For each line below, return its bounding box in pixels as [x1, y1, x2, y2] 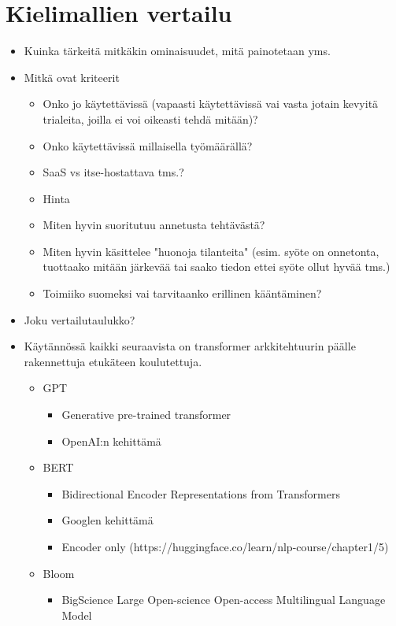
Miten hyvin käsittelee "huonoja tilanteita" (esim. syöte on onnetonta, [43, 243, 379, 259]
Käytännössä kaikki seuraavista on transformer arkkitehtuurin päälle [24, 338, 356, 354]
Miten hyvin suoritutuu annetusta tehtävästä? [43, 217, 265, 233]
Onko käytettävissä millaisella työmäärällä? [43, 137, 253, 154]
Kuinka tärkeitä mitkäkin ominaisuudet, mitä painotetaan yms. [24, 43, 331, 59]
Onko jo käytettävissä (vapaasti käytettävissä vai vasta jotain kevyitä [43, 95, 379, 112]
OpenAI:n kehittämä [61, 432, 161, 449]
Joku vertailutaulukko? [24, 311, 135, 328]
